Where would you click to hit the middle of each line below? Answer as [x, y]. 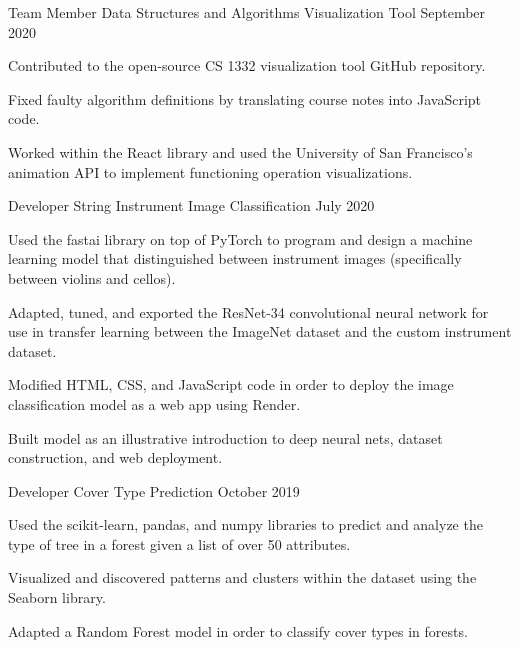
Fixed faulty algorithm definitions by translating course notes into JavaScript [245, 98]
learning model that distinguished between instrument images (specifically [235, 258]
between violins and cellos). [92, 277]
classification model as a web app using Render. [154, 403]
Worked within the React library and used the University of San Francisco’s [240, 151]
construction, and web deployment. [115, 457]
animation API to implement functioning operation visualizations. [210, 171]
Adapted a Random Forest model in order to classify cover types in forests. [238, 630]
